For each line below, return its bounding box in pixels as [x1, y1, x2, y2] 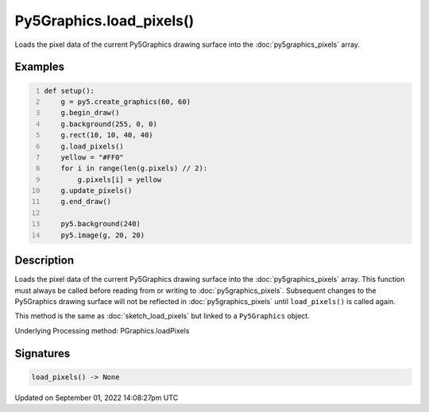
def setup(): [44, 86, 95, 95]
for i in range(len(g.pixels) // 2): [60, 164, 208, 173]
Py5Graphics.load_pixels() [14, 12, 195, 29]
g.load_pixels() [60, 141, 125, 151]
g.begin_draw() [60, 108, 120, 117]
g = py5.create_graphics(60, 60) [60, 97, 191, 106]
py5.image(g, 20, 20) [60, 230, 145, 240]
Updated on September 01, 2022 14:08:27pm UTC [14, 393, 179, 402]
